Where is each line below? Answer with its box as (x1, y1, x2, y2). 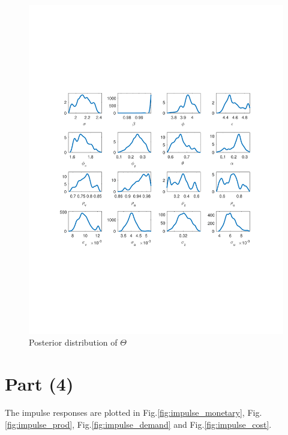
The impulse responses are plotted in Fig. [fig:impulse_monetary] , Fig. (5, 406, 262, 419)
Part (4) (5, 371, 74, 396)
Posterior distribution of (29, 336, 118, 349)
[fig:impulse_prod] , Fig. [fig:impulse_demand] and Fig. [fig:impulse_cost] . (5, 418, 272, 430)
